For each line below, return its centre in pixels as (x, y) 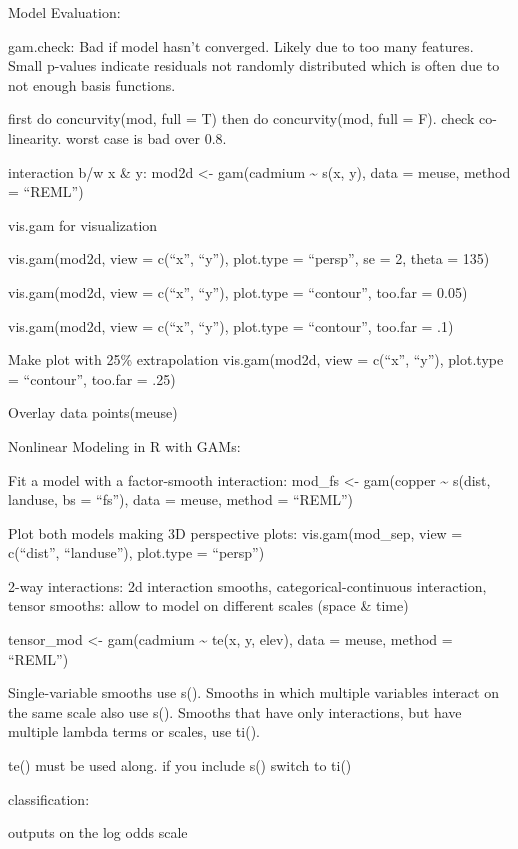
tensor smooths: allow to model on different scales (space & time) (208, 605)
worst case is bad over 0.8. (146, 137)
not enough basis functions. (92, 84)
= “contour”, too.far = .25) (92, 378)
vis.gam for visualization (83, 224)
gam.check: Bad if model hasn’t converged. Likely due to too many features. (241, 45)
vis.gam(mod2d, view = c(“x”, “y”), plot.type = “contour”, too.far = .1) (231, 325)
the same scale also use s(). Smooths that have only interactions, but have (235, 711)
